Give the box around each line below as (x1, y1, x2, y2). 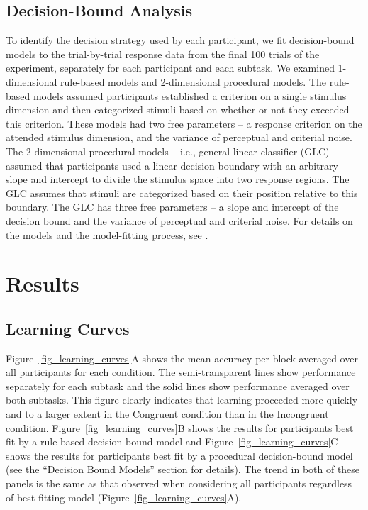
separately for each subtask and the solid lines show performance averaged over (6, 378, 350, 393)
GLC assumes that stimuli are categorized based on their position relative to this (6, 185, 358, 200)
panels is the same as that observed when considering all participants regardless (6, 476, 352, 491)
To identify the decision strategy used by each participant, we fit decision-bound (6, 33, 355, 48)
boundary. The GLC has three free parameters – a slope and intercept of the (6, 199, 339, 214)
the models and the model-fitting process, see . (6, 227, 208, 242)
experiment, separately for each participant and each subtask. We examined (6, 60, 335, 75)
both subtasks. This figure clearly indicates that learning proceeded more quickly (6, 392, 358, 407)
